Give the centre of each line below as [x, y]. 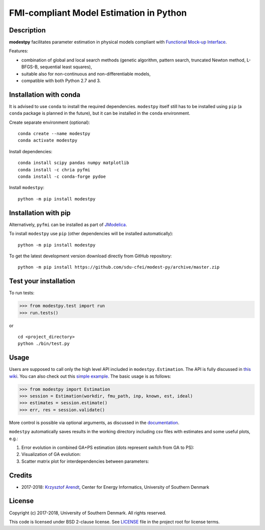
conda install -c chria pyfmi [54, 170]
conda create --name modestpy [54, 134]
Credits [21, 475]
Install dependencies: [31, 151]
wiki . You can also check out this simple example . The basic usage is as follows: [90, 376]
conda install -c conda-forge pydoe [62, 177]
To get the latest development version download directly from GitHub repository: [90, 256]
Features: [19, 51]
